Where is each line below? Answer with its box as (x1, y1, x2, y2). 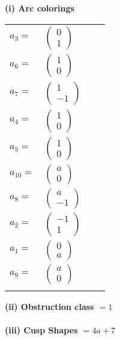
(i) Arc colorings (5, 2, 74, 14)
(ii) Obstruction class (5, 300, 94, 312)
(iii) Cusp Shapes (5, 323, 78, 336)
